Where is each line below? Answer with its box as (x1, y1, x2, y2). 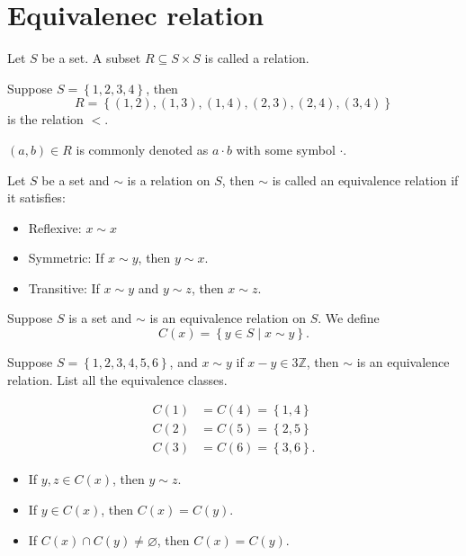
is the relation (7, 110, 84, 129)
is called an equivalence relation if (272, 170, 459, 189)
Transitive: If (28, 278, 100, 297)
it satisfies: (7, 188, 66, 207)
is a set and (68, 309, 132, 327)
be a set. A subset (41, 49, 141, 67)
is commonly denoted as (76, 139, 209, 158)
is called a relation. (204, 49, 309, 67)
